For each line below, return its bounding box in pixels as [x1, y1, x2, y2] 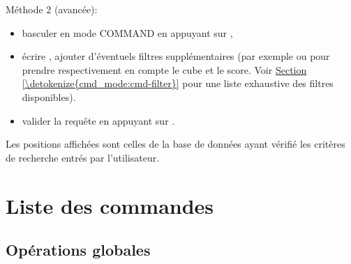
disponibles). [22, 89, 76, 104]
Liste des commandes [6, 191, 214, 219]
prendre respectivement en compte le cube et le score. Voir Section [22, 62, 307, 77]
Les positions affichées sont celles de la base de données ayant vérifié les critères [6, 137, 345, 151]
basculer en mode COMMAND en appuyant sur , [22, 25, 233, 40]
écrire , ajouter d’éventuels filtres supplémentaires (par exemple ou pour [22, 49, 330, 63]
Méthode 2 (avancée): [6, 2, 98, 16]
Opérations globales [6, 239, 151, 261]
